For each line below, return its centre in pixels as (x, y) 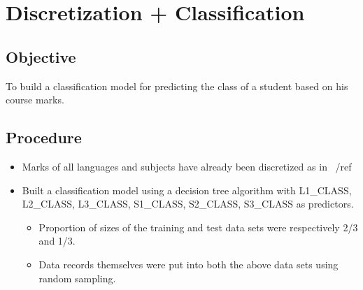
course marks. (35, 100)
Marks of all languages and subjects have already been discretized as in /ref (187, 166)
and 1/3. (57, 241)
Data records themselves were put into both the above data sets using (188, 264)
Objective (41, 56)
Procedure (44, 137)
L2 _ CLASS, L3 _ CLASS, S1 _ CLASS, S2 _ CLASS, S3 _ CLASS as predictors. (188, 204)
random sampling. (77, 278)
